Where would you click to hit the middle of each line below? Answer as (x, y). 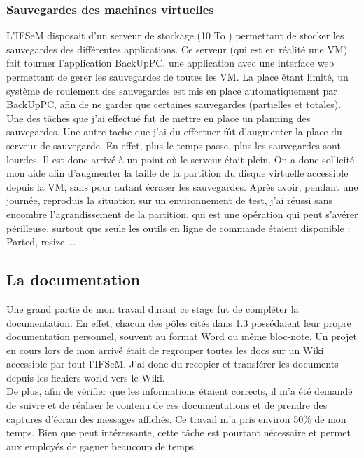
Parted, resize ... (41, 242)
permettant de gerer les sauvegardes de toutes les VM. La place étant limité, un (177, 76)
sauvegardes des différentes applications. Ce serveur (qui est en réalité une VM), (178, 49)
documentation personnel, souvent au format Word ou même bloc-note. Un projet (182, 336)
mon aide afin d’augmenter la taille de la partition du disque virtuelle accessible (177, 173)
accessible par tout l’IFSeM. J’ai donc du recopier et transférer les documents (173, 364)
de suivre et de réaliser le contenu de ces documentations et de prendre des (167, 405)
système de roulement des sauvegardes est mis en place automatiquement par (172, 90)
